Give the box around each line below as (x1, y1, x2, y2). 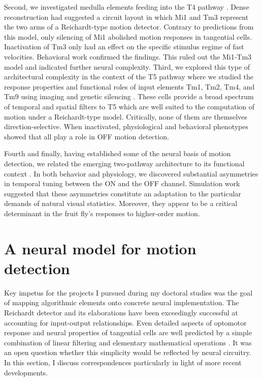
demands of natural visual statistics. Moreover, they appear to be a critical (4, 198, 238, 209)
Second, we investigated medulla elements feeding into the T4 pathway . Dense (4, 2, 249, 12)
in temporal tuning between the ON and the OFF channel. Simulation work (4, 178, 240, 189)
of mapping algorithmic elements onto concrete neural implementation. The (4, 297, 239, 308)
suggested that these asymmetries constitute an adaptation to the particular (4, 188, 241, 198)
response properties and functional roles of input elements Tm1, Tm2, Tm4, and (4, 81, 255, 92)
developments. (4, 367, 48, 377)
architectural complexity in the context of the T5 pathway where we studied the (4, 71, 253, 82)
